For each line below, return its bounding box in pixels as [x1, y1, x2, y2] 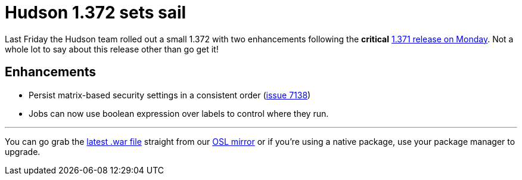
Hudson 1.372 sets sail [5, 2, 187, 23]
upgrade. [5, 146, 41, 157]
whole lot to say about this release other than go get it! [5, 44, 219, 54]
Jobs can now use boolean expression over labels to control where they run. [29, 108, 329, 119]
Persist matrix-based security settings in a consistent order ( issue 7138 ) [29, 89, 311, 100]
